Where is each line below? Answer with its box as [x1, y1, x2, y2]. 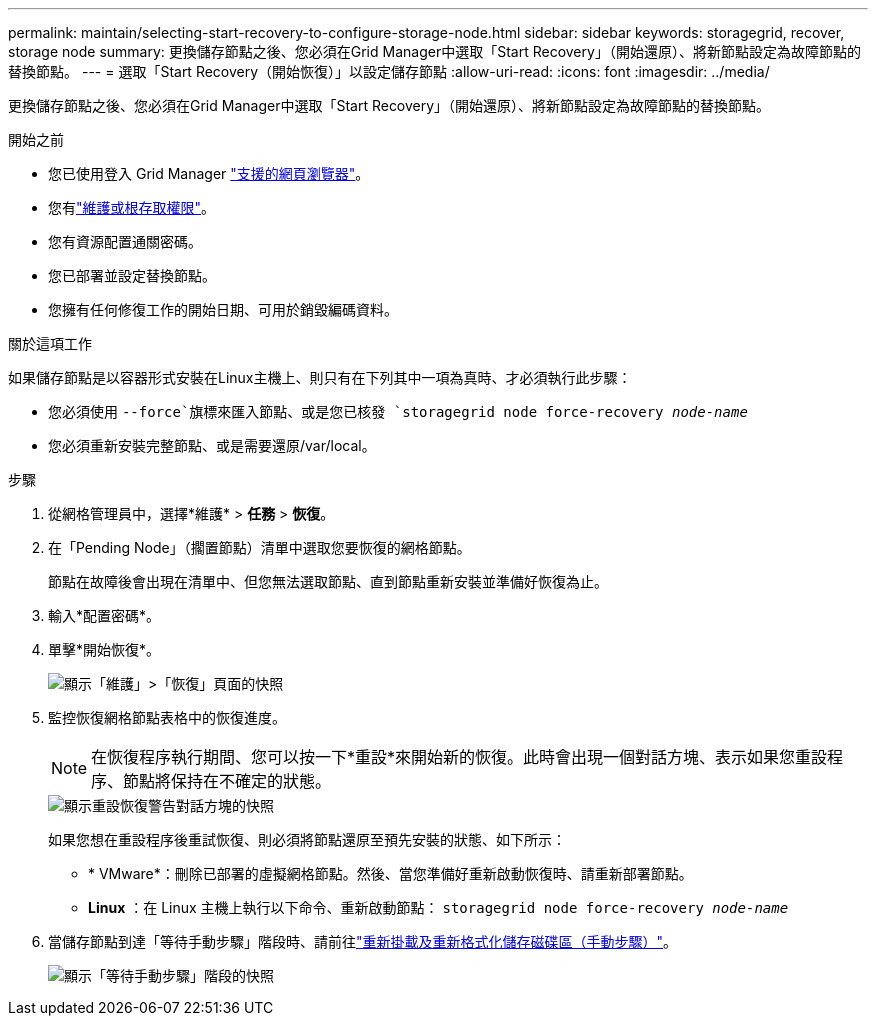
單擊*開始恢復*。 [48, 641, 161, 658]
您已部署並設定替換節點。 [48, 267, 216, 284]
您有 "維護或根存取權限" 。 [48, 199, 216, 216]
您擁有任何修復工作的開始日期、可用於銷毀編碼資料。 [48, 301, 398, 318]
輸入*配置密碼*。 [48, 607, 161, 624]
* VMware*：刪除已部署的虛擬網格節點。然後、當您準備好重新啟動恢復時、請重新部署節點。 [88, 865, 693, 882]
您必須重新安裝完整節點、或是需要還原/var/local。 [48, 437, 376, 454]
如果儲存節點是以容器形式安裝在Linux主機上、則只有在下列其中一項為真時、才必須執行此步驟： [8, 369, 632, 386]
